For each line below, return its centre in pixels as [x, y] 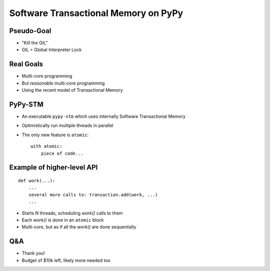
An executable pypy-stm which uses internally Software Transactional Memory [104, 116]
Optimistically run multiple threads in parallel [67, 126]
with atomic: [46, 146]
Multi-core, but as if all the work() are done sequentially [79, 227]
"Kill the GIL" [35, 43]
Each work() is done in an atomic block [63, 220]
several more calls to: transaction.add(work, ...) [93, 195]
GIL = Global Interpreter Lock [52, 50]
